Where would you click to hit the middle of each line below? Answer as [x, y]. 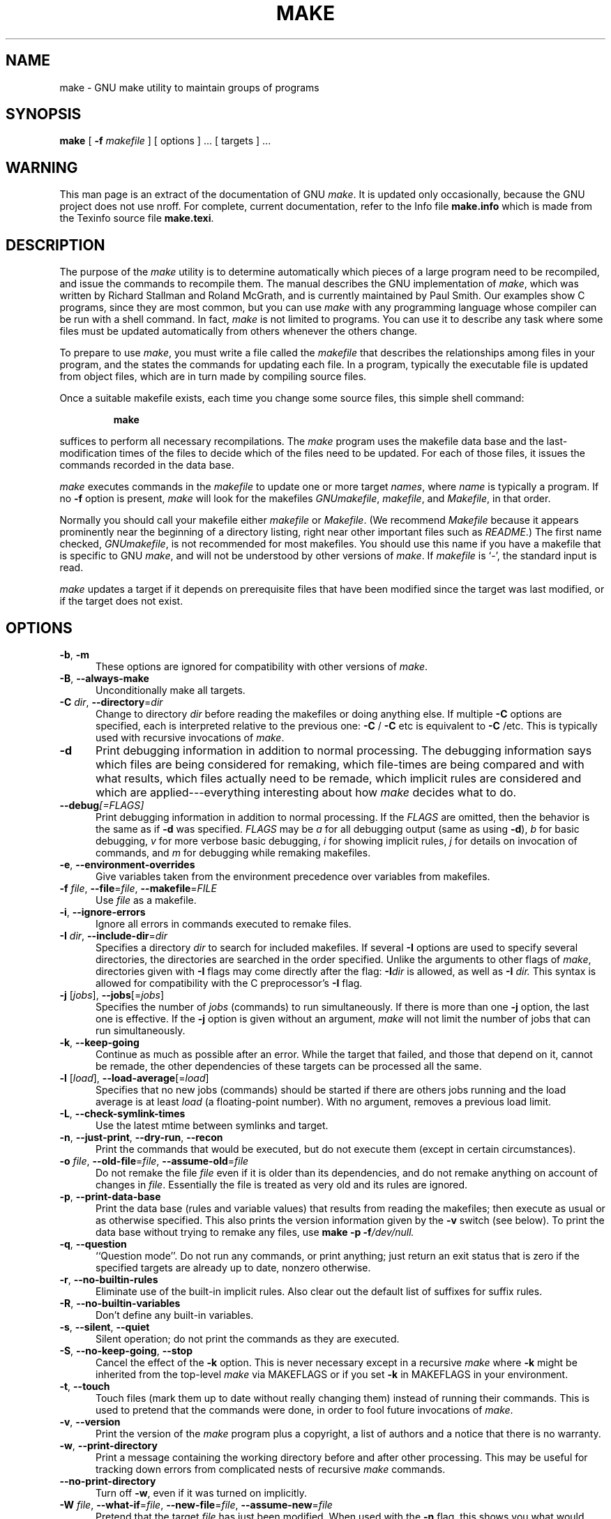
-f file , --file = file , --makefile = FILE [138, 888]
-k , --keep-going [99, 1042]
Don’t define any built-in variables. [175, 1315]
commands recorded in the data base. [147, 465]
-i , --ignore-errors [103, 912]
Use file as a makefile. [146, 900]
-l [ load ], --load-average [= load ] [134, 1078]
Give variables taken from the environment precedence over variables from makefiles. [293, 876]
